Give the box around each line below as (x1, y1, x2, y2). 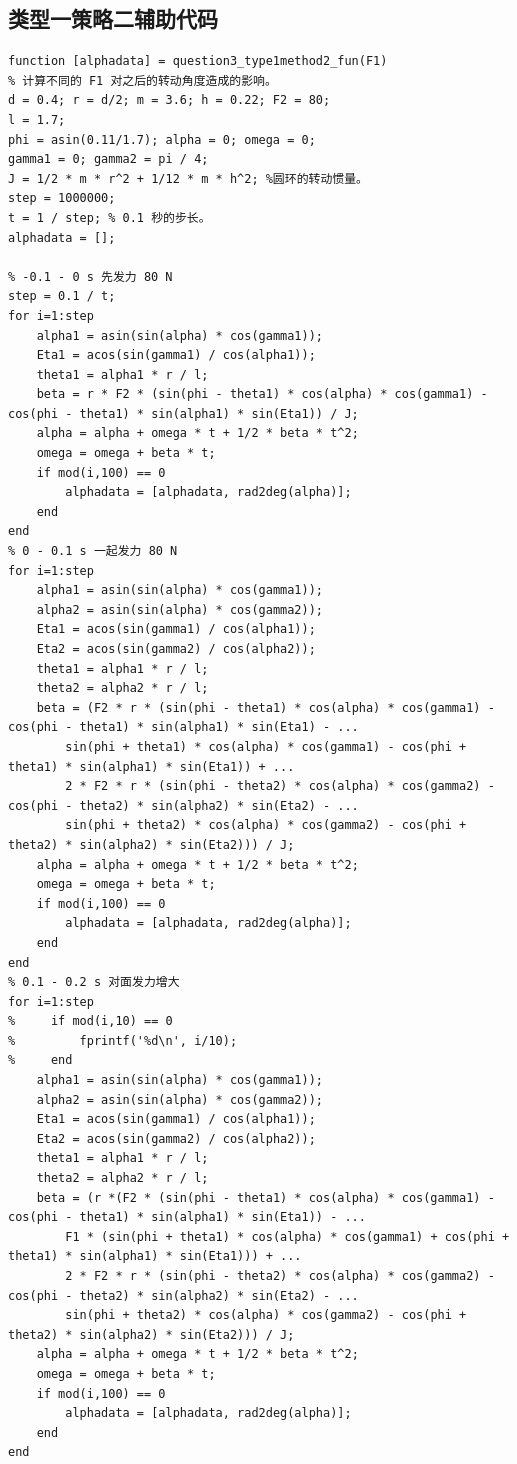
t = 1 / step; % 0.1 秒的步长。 (8, 210, 211, 225)
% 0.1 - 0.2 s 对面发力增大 (8, 975, 180, 990)
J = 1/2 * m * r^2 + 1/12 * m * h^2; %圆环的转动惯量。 (8, 171, 368, 186)
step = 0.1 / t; (8, 289, 116, 304)
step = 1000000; (8, 191, 116, 206)
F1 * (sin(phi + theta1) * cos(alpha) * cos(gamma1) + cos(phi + (65, 1229, 510, 1244)
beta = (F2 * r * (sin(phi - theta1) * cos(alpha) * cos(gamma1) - (36, 700, 495, 715)
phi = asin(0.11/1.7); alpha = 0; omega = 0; (8, 132, 316, 147)
